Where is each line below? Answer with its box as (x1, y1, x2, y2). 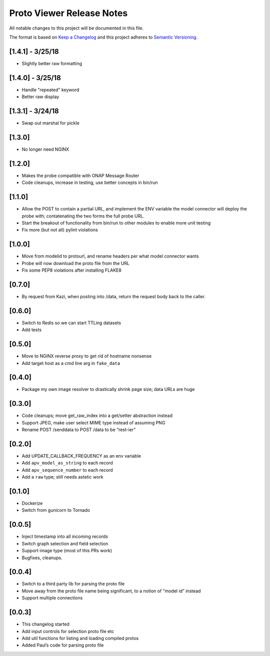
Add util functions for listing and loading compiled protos (21, 635, 139, 641)
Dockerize (21, 500, 43, 506)
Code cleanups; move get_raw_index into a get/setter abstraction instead (21, 412, 172, 418)
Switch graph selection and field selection (21, 540, 108, 546)
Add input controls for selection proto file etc (21, 628, 114, 634)
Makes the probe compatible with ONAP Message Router (21, 172, 139, 178)
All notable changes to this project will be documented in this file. (9, 25, 144, 31)
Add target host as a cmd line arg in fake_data (21, 360, 120, 366)
